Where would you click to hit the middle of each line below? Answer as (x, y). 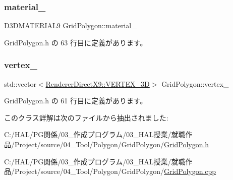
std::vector (20, 83)
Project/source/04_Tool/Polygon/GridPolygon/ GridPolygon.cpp (115, 171)
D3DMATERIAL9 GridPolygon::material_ (70, 25)
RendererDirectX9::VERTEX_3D (98, 83)
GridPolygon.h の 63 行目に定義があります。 (76, 42)
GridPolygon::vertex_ (195, 83)
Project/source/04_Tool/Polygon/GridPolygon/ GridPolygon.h (112, 144)
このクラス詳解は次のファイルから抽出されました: (86, 117)
